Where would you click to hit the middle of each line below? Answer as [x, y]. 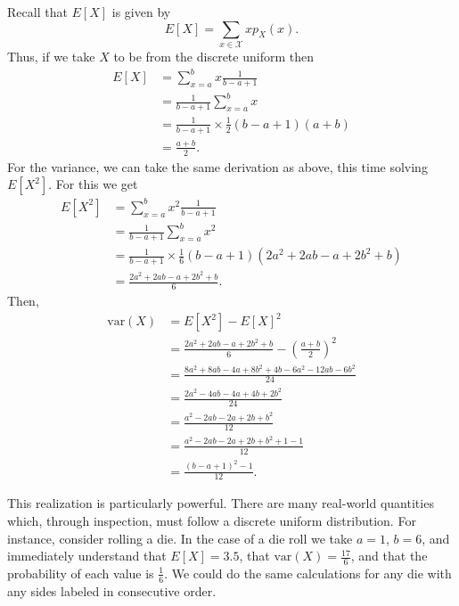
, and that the [389, 556]
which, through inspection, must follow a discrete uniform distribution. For [212, 520]
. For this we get [93, 184]
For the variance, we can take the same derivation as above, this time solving [217, 166]
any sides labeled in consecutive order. [112, 590]
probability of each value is [81, 573]
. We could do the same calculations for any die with [308, 573]
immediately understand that [87, 556]
